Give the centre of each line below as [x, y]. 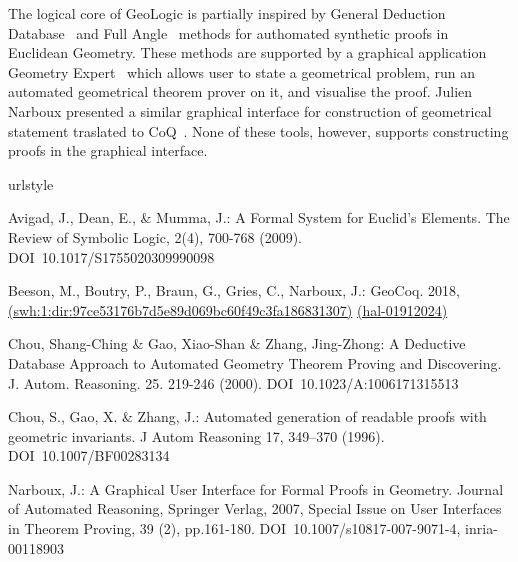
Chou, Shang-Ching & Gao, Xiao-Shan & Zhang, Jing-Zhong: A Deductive [237, 343]
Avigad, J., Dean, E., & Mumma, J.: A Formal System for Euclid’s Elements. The [259, 217]
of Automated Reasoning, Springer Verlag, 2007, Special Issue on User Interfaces [255, 508]
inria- [481, 528]
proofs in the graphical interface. [108, 150]
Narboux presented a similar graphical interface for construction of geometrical [250, 110]
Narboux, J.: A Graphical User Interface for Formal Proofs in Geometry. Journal [256, 488]
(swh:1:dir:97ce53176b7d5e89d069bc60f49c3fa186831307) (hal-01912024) [228, 309]
